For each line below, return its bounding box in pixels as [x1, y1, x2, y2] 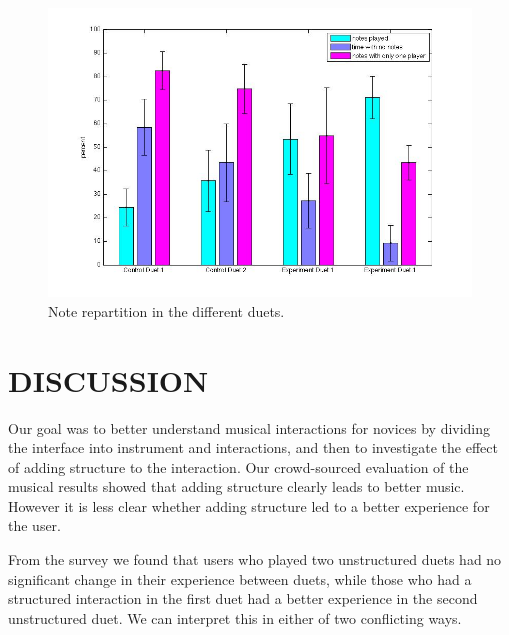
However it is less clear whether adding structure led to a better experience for [8, 495, 490, 516]
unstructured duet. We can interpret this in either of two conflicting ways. [8, 607, 462, 628]
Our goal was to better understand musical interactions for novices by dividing [8, 417, 491, 438]
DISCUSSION [8, 359, 209, 400]
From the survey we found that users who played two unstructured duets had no [8, 549, 502, 570]
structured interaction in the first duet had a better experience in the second [8, 588, 478, 609]
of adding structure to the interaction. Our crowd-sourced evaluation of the [8, 456, 469, 477]
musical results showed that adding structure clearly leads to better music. [8, 476, 465, 497]
